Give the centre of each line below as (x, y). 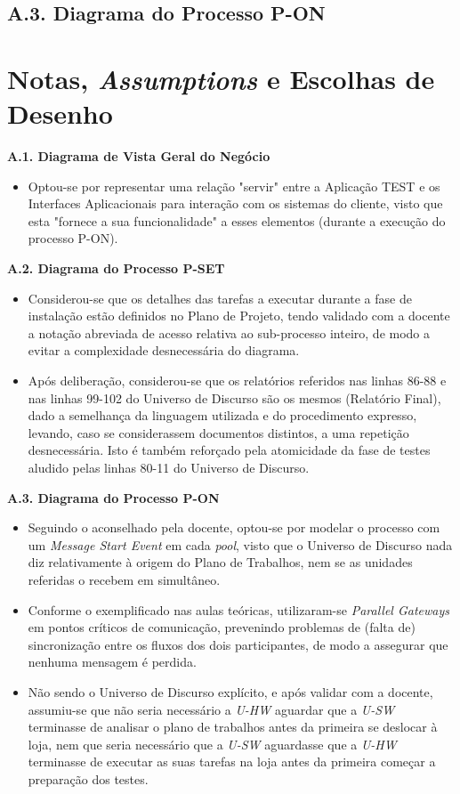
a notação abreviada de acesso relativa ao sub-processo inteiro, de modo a (229, 332)
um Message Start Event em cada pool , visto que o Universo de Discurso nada (240, 544)
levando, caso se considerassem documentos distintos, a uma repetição (218, 432)
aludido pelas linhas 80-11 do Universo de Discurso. (169, 467)
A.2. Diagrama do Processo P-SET (116, 268)
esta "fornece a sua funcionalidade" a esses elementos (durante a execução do (237, 220)
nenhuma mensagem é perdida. (112, 662)
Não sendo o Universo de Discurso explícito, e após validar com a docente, (230, 691)
